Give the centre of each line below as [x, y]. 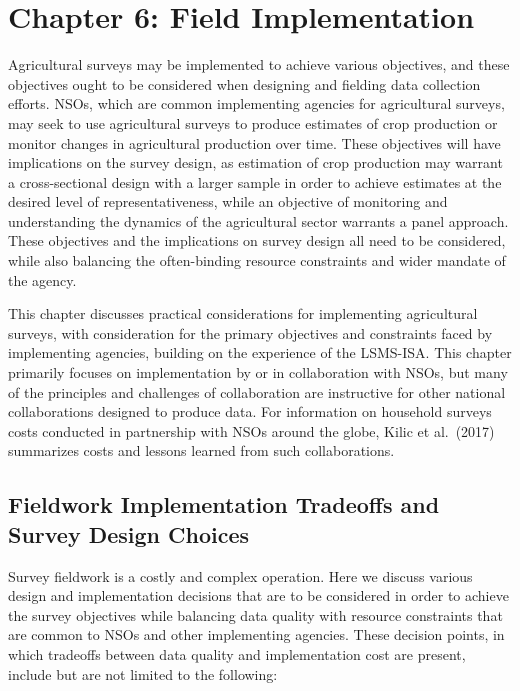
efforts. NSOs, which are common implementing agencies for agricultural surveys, [256, 103]
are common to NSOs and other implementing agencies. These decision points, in [256, 634]
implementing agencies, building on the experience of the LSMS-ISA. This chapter [260, 352]
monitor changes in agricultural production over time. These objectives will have [254, 142]
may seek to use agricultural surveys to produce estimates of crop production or [253, 122]
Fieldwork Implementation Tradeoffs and [224, 504]
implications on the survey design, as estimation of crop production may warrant [255, 162]
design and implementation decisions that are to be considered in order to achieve [258, 595]
